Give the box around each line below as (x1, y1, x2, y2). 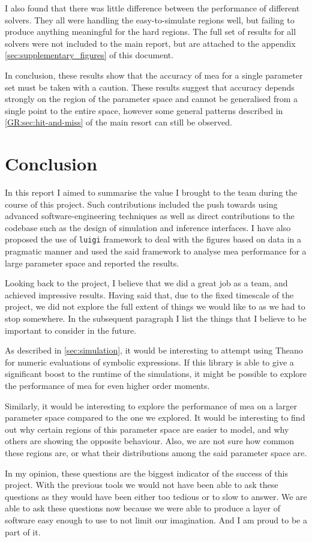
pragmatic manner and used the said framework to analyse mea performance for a (5, 245, 307, 257)
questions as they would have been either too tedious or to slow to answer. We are (5, 490, 307, 502)
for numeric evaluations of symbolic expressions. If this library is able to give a (5, 355, 294, 368)
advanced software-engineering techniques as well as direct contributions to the (5, 209, 295, 222)
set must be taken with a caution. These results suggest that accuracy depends (5, 80, 295, 93)
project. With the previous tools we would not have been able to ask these (5, 478, 278, 491)
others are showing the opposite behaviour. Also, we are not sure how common (5, 435, 294, 447)
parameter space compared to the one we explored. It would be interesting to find (5, 411, 305, 424)
